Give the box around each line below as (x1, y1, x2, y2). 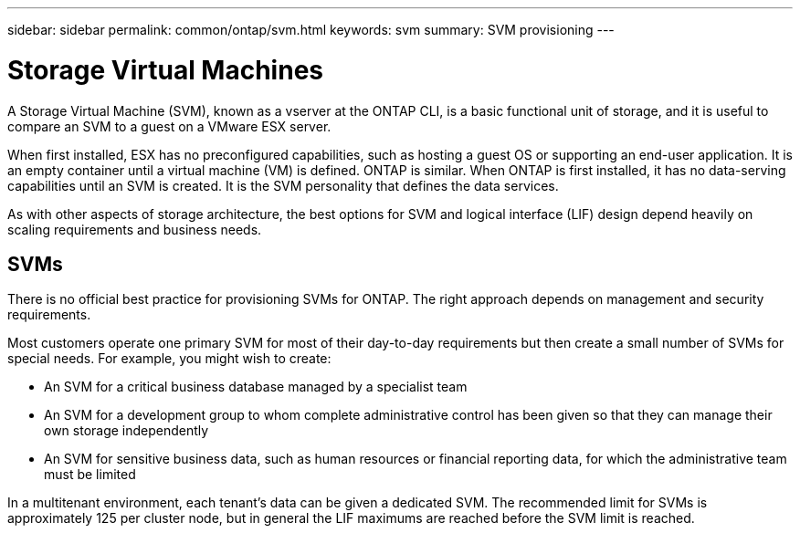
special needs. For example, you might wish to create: (7, 350, 332, 367)
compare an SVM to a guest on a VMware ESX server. (7, 118, 332, 134)
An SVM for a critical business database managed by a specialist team (44, 379, 468, 395)
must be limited (44, 466, 136, 483)
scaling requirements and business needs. (7, 221, 262, 237)
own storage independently (44, 423, 209, 439)
